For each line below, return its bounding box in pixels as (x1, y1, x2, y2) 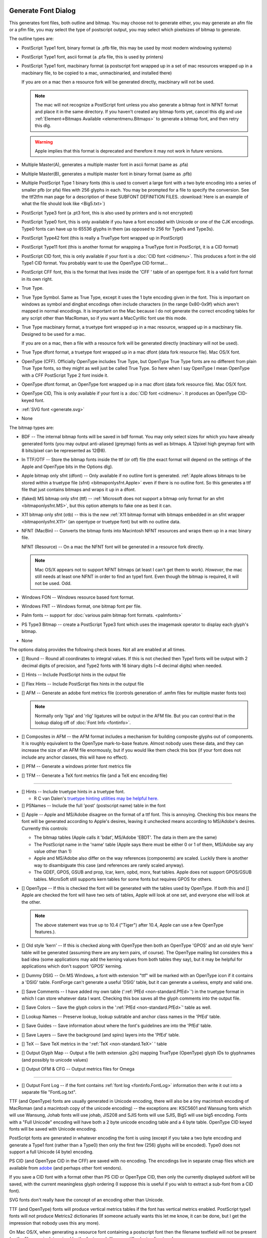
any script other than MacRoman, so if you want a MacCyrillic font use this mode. (21, 315, 187, 321)
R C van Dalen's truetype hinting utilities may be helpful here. (34, 795, 159, 802)
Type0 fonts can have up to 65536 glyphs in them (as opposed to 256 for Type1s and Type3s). (21, 226, 215, 232)
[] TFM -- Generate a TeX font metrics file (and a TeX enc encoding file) (21, 773, 168, 778)
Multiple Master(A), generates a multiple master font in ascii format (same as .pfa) (21, 161, 188, 168)
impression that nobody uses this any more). (9, 1220, 100, 1226)
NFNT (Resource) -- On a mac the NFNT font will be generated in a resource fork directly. (21, 544, 204, 550)
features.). (35, 928, 56, 934)
